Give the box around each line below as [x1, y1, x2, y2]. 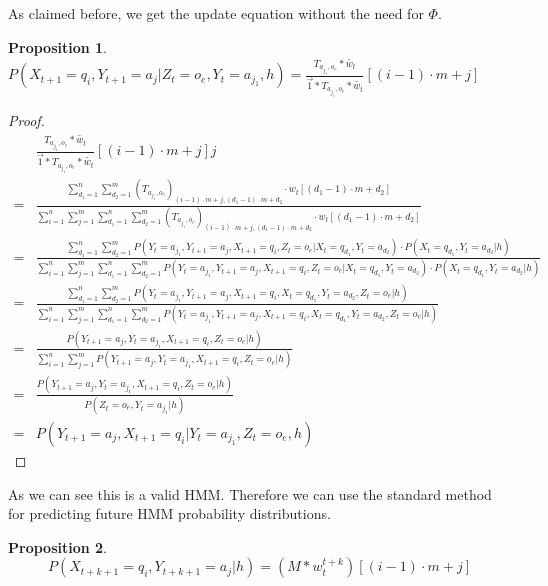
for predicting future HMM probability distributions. [8, 503, 331, 524]
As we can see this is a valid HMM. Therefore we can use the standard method [8, 483, 492, 504]
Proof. [8, 109, 45, 130]
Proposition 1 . [8, 36, 107, 57]
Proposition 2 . [8, 536, 107, 557]
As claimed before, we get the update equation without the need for [8, 3, 424, 23]
